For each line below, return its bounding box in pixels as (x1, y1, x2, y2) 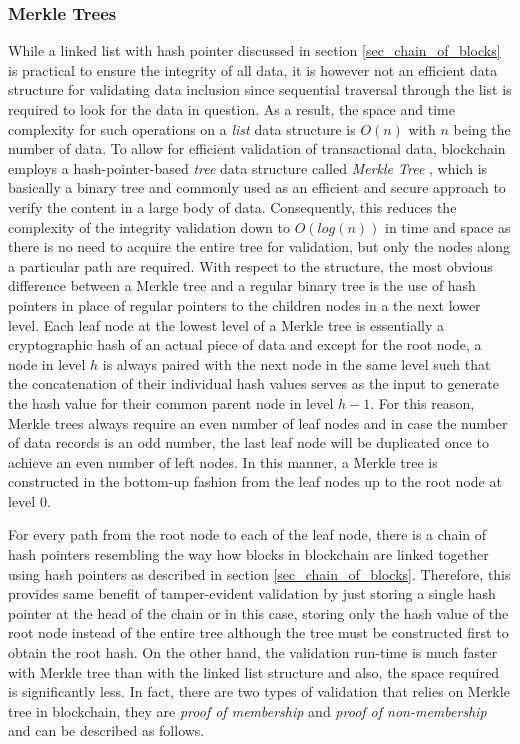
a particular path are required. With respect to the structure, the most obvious (8, 255, 493, 276)
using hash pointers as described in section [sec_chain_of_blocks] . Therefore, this (8, 563, 511, 584)
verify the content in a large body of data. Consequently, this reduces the (8, 196, 457, 217)
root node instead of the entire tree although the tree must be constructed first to (8, 622, 509, 643)
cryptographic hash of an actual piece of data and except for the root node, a (8, 334, 482, 355)
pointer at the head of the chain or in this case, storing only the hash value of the (8, 602, 509, 623)
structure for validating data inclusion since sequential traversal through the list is (8, 79, 512, 100)
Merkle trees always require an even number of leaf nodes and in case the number (8, 412, 508, 433)
